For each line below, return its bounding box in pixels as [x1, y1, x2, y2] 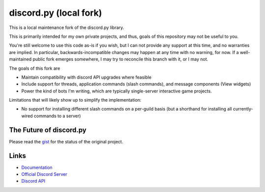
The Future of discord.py [9, 126, 87, 134]
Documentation [21, 165, 53, 170]
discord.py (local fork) [9, 7, 103, 18]
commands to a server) [33, 113, 81, 119]
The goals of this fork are [9, 65, 60, 71]
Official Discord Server [21, 171, 67, 177]
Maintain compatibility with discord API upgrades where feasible [21, 74, 152, 80]
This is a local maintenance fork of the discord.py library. [9, 25, 125, 30]
